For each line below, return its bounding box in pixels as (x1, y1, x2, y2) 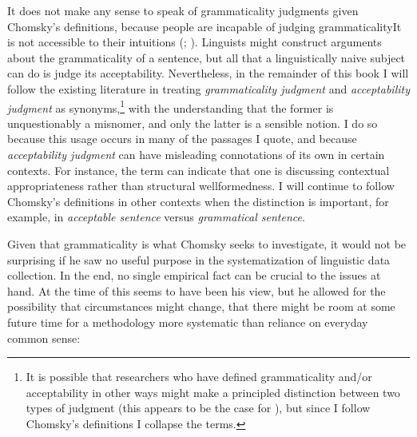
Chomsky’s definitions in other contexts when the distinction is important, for (7, 193, 389, 209)
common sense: (7, 329, 81, 346)
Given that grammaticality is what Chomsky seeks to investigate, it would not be (7, 235, 407, 252)
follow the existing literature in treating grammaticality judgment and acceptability (7, 80, 410, 97)
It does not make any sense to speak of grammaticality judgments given (7, 2, 359, 18)
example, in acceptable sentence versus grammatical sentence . (7, 209, 305, 225)
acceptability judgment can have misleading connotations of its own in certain (7, 146, 385, 162)
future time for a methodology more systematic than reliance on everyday (7, 313, 368, 330)
